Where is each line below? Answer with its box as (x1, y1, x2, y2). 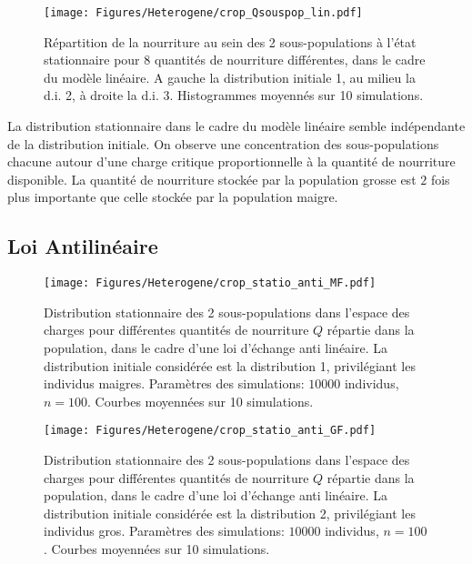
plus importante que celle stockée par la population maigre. (7, 187, 338, 206)
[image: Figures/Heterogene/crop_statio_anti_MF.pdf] (44, 277, 377, 290)
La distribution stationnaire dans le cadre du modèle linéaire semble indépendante (7, 116, 466, 136)
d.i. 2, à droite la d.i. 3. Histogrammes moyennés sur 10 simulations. (44, 86, 424, 105)
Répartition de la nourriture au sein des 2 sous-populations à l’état (44, 32, 417, 51)
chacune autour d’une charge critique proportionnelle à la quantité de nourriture (7, 152, 456, 171)
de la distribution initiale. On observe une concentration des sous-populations (7, 134, 439, 153)
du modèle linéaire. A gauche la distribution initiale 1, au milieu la (44, 67, 416, 86)
